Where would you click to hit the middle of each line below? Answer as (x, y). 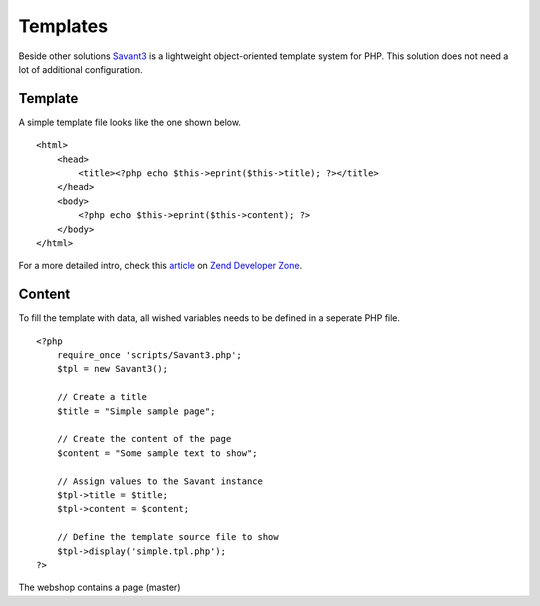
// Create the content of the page (144, 439)
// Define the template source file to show (167, 537)
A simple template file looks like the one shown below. (130, 122)
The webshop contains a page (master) (99, 587)
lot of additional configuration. (80, 69)
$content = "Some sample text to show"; (157, 453)
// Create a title (102, 397)
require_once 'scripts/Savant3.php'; (149, 355)
